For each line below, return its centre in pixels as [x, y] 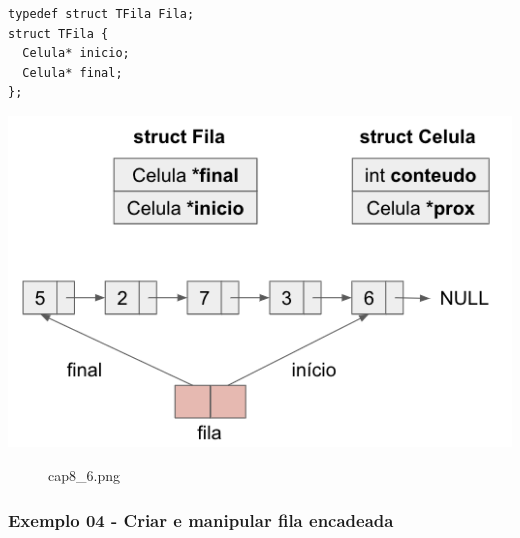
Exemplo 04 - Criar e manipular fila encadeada [201, 519]
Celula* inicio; [76, 53]
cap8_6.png [84, 475]
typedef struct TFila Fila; [101, 14]
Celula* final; [72, 72]
